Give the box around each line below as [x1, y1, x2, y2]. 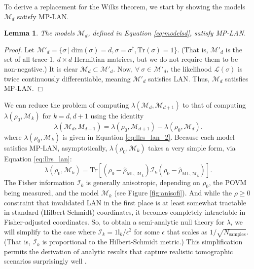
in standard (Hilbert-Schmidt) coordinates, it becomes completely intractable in [4, 207, 246, 217]
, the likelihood [166, 63, 212, 74]
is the [225, 44, 243, 54]
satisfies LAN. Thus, [148, 73, 210, 83]
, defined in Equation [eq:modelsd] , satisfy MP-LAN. [88, 28, 246, 38]
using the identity [90, 110, 144, 120]
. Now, [113, 63, 133, 74]
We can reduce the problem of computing [4, 99, 129, 110]
